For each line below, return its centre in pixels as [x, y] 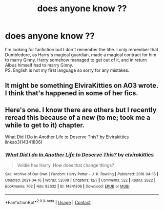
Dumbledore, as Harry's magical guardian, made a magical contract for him [81, 55]
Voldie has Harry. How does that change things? [65, 165]
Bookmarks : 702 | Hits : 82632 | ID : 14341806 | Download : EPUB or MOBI [67, 186]
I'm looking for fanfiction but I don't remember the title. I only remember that [82, 49]
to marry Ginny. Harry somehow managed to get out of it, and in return [76, 60]
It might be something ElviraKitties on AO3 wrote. [82, 86]
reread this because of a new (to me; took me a [78, 117]
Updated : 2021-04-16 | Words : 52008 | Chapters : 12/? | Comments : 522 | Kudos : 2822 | [80, 180]
